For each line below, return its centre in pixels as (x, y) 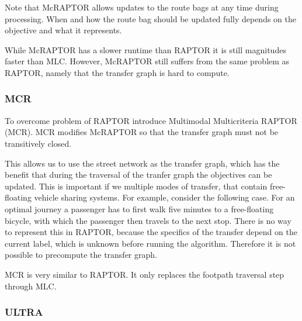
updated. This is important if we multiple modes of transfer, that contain (136, 186)
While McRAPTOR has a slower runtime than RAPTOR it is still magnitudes (145, 49)
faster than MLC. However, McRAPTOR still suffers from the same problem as (147, 61)
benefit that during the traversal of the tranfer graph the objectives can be (138, 175)
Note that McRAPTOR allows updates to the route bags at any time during (142, 7)
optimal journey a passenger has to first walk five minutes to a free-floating (139, 208)
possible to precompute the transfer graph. (81, 255)
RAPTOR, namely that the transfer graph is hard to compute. (117, 72)
